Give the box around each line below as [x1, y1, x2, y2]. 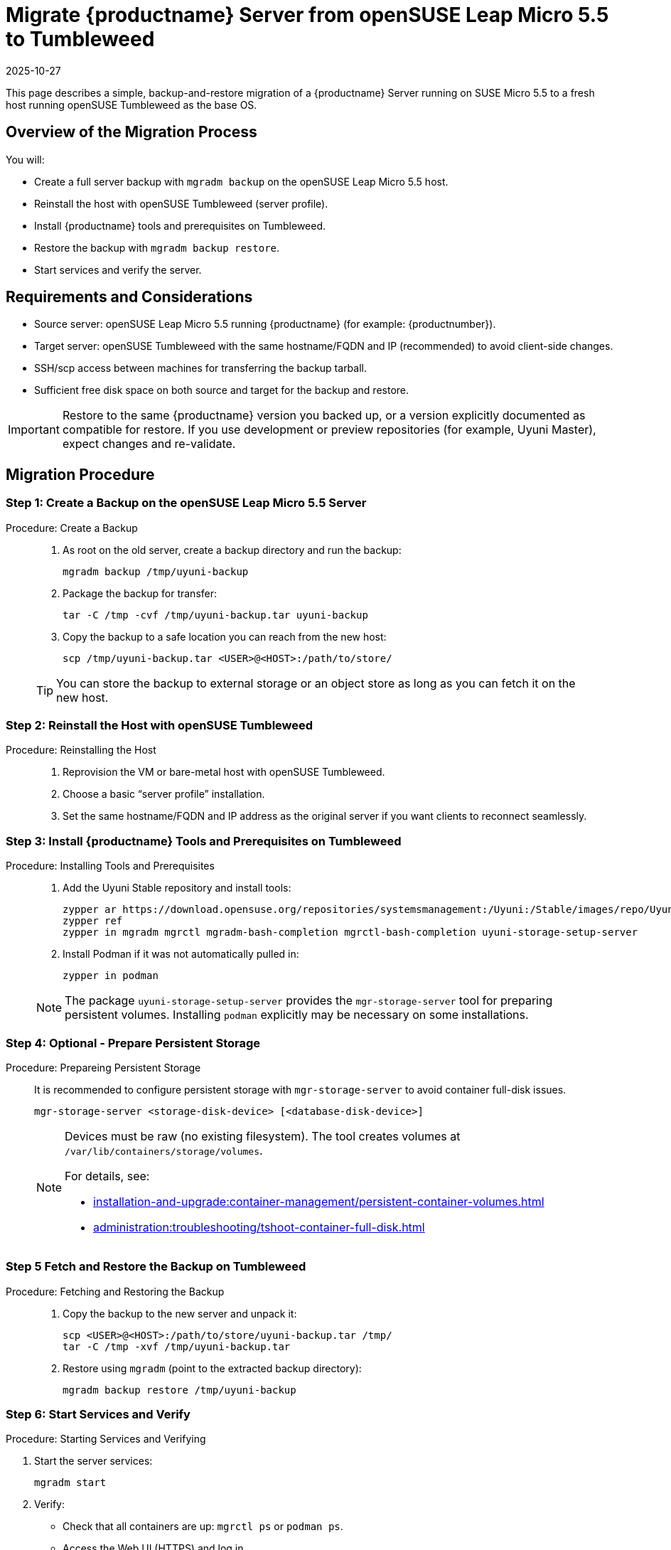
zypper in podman [63, 970, 159, 982]
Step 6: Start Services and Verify [6, 1407, 190, 1422]
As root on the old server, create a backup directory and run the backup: [63, 543, 402, 556]
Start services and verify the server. [34, 263, 202, 276]
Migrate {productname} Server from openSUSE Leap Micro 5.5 [6, 3, 609, 27]
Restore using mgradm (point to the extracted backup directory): [63, 1362, 362, 1374]
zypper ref [63, 915, 123, 927]
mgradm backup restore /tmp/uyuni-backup [63, 1384, 296, 1396]
